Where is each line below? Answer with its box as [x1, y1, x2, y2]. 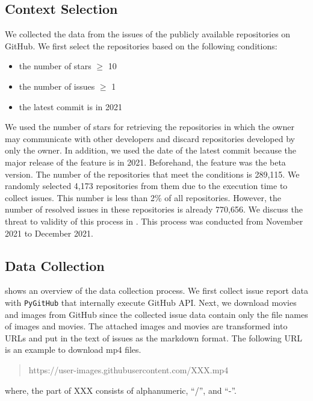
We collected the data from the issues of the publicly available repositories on [5, 28, 291, 40]
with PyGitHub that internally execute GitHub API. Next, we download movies [5, 296, 297, 308]
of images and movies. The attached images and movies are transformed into [5, 320, 288, 332]
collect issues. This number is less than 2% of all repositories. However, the [5, 191, 281, 204]
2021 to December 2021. [5, 226, 93, 239]
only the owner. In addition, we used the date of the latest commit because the [5, 144, 297, 157]
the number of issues [19, 79, 95, 92]
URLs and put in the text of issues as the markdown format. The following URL [5, 331, 302, 344]
